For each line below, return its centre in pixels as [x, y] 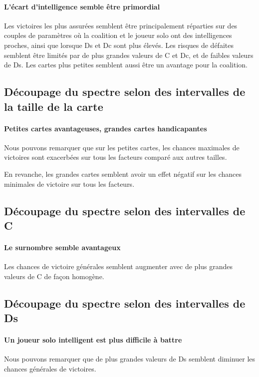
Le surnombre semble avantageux [62, 247]
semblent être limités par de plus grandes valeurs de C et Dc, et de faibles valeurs [129, 55]
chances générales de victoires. [50, 368]
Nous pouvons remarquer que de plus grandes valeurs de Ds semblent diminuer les [130, 359]
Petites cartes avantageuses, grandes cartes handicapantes [106, 128]
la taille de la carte [54, 106]
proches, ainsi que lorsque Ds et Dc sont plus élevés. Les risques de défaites [119, 45]
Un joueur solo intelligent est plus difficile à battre [93, 340]
